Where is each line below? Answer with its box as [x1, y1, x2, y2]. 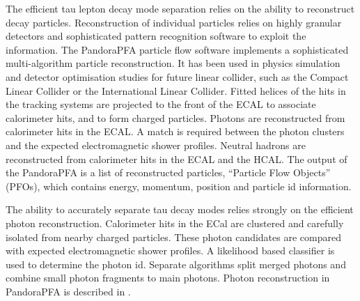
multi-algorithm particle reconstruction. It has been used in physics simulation [6, 56, 341, 70]
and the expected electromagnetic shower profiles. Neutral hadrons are [6, 137, 306, 152]
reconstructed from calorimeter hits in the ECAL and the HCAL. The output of [6, 151, 347, 166]
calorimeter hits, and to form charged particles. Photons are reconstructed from [6, 110, 345, 125]
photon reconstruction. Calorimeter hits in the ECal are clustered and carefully [6, 215, 344, 230]
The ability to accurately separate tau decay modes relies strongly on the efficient [6, 202, 354, 217]
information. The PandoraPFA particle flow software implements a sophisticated [6, 42, 349, 56]
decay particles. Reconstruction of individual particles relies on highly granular [6, 15, 342, 29]
